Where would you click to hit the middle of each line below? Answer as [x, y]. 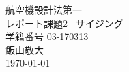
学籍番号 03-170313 [47, 36]
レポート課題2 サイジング [64, 23]
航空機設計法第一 [44, 10]
